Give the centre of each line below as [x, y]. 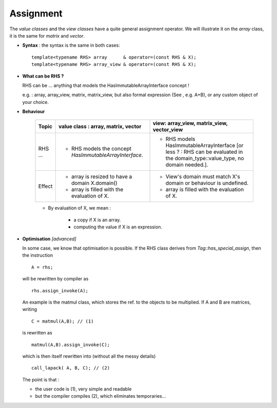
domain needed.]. [187, 165]
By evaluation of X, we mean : [80, 208]
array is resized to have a [102, 176]
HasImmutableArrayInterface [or [204, 146]
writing [30, 309]
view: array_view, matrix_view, [190, 123]
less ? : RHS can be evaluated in [204, 152]
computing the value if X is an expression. [118, 227]
